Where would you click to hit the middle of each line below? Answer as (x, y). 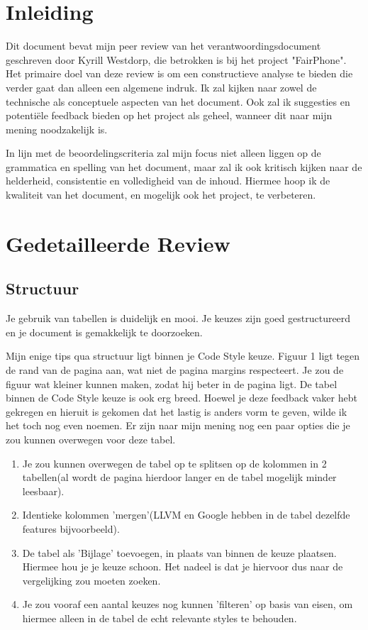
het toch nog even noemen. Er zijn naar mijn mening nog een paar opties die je (178, 425)
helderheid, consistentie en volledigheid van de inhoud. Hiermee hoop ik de (168, 181)
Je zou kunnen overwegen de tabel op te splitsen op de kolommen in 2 (174, 463)
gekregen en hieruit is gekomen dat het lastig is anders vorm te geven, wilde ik (177, 411)
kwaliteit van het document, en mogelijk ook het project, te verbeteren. (161, 195)
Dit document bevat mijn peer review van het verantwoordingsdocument (163, 46)
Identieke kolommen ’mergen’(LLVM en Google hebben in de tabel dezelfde (186, 515)
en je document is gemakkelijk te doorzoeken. (104, 332)
